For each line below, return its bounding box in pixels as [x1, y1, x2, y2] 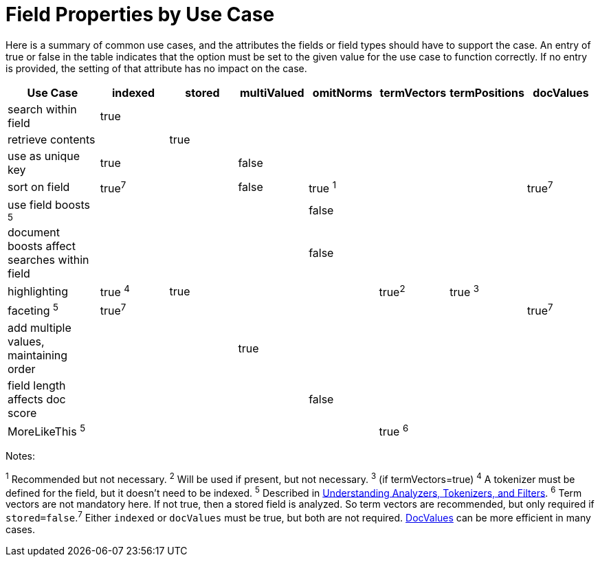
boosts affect [8, 239, 76, 254]
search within [8, 102, 77, 116]
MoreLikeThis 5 [8, 422, 86, 439]
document [8, 225, 60, 240]
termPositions [449, 85, 525, 100]
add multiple [8, 320, 71, 335]
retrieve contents [8, 132, 96, 146]
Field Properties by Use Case [5, 3, 275, 26]
